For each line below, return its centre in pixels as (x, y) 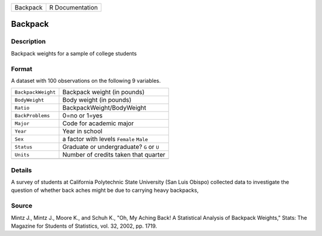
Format (22, 69)
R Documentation (74, 7)
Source (22, 206)
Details (21, 170)
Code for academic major (98, 123)
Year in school (82, 131)
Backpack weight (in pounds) (103, 92)
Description (28, 42)
